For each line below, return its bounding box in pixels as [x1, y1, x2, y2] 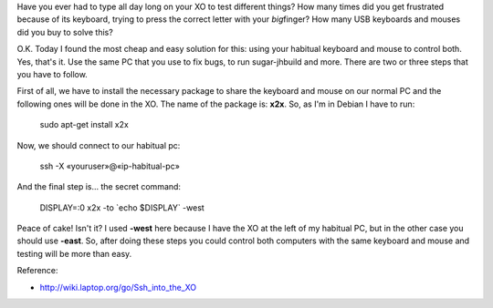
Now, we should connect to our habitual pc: [16, 139, 181, 150]
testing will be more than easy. [16, 248, 132, 259]
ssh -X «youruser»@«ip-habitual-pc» [39, 160, 180, 171]
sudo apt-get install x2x [39, 119, 130, 130]
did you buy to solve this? [16, 26, 113, 37]
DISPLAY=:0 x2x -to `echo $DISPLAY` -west [39, 201, 205, 213]
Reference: [16, 265, 58, 276]
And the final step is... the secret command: [16, 181, 182, 192]
